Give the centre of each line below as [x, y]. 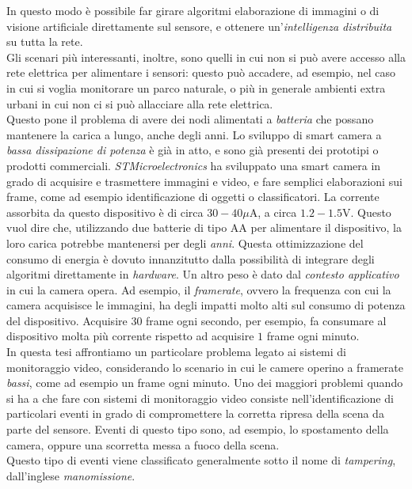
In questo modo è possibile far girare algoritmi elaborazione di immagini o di [193, 10]
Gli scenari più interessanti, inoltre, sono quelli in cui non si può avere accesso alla [206, 57]
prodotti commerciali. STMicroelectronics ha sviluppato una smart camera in [194, 165]
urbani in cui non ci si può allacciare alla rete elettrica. [140, 103]
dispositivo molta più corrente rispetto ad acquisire [130, 336]
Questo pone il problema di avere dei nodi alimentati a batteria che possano [190, 119]
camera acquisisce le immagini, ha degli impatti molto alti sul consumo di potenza [206, 305]
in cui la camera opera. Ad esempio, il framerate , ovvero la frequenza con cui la [199, 289]
